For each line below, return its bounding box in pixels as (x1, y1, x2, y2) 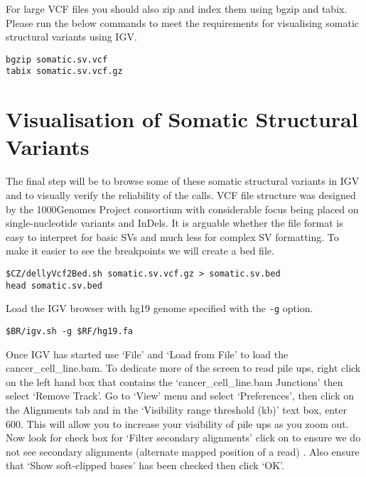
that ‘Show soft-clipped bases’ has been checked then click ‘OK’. (6, 458, 284, 473)
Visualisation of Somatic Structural (6, 104, 358, 134)
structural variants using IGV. (6, 29, 137, 44)
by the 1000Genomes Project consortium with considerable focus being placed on (6, 201, 359, 216)
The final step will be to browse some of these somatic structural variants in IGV (6, 173, 360, 188)
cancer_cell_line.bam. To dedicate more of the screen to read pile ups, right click (6, 360, 361, 375)
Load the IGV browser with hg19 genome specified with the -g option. (6, 301, 313, 316)
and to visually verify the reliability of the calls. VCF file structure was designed (6, 188, 356, 202)
